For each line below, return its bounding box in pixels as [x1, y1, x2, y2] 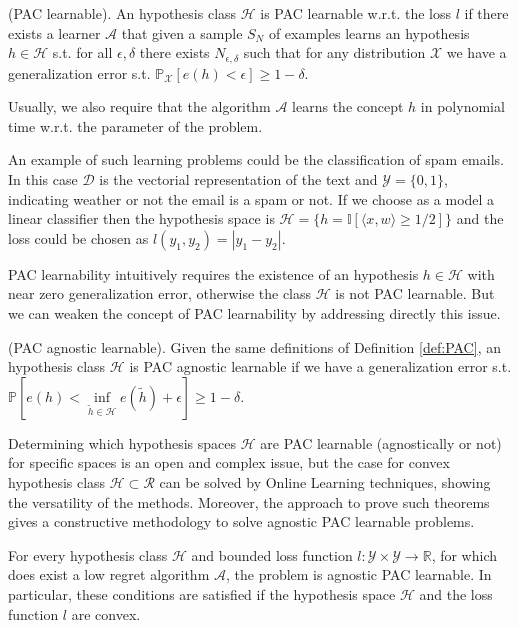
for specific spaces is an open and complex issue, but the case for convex [8, 452, 450, 473]
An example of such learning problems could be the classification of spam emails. [8, 149, 504, 170]
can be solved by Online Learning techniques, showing [159, 471, 491, 492]
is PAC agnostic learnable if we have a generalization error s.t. [129, 356, 512, 377]
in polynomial [420, 96, 505, 117]
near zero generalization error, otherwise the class [8, 283, 312, 304]
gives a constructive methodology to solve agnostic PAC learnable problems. [8, 511, 475, 532]
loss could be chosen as [8, 227, 149, 248]
